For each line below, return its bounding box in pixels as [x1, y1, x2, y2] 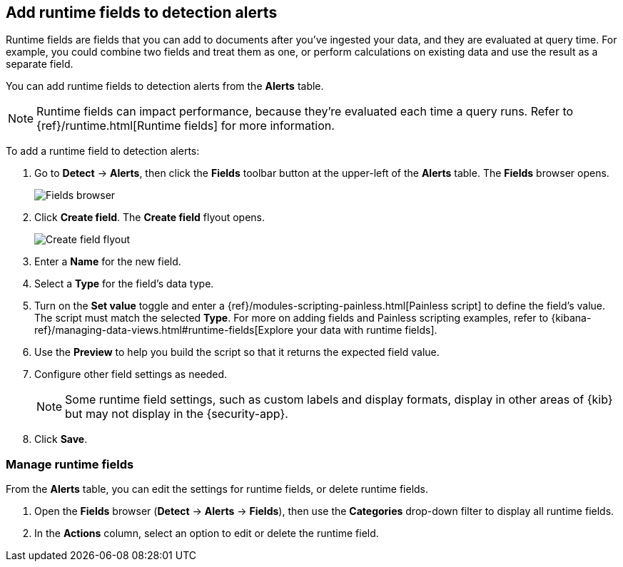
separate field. [6, 58, 74, 71]
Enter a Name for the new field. [34, 255, 181, 268]
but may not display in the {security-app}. [65, 407, 288, 422]
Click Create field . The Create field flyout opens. [34, 211, 265, 224]
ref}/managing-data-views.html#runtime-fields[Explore [34, 324, 294, 337]
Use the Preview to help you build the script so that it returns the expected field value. [34, 346, 440, 359]
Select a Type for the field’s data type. [34, 277, 214, 290]
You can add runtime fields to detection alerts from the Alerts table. [6, 80, 324, 93]
